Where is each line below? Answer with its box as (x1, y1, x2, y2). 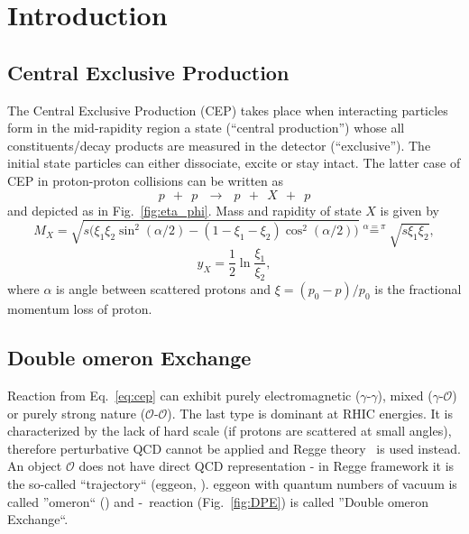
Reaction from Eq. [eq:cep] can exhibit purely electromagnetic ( (7, 386, 361, 405)
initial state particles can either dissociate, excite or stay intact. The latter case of (7, 153, 461, 172)
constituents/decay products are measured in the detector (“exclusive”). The (7, 135, 431, 154)
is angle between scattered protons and (56, 280, 271, 299)
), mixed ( (377, 386, 433, 405)
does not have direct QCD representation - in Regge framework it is (78, 456, 455, 475)
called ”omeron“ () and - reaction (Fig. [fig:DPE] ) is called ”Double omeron (7, 492, 429, 511)
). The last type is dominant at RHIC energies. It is (167, 403, 454, 422)
